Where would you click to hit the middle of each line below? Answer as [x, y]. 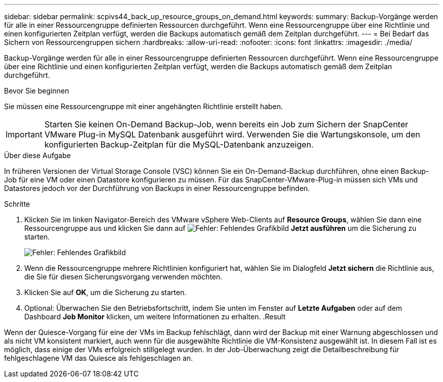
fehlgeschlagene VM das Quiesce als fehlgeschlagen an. [99, 358]
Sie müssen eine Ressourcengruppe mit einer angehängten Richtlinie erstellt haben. [144, 106]
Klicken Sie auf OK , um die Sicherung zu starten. [105, 292]
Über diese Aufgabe [37, 155]
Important [24, 134]
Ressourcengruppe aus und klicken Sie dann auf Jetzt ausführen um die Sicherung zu [220, 228]
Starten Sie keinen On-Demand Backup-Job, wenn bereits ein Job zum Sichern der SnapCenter [226, 124]
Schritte [17, 204]
